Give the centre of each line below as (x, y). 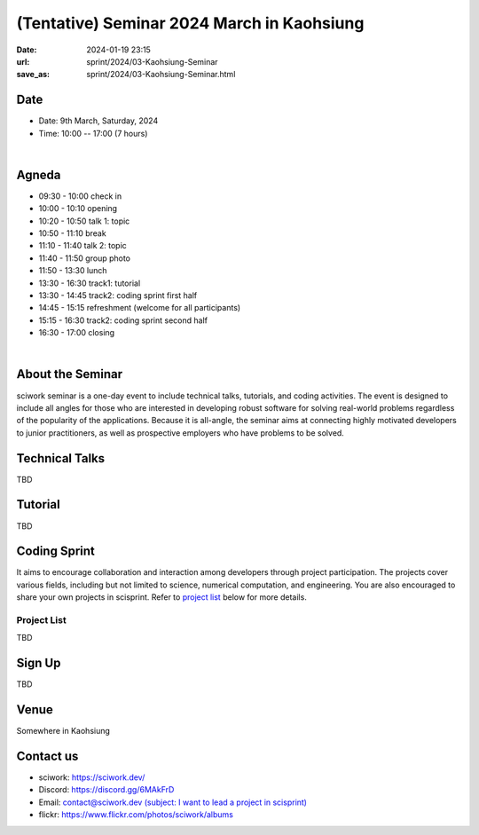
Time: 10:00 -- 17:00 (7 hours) (93, 133)
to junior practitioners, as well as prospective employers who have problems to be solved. (181, 433)
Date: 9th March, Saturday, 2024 (98, 121)
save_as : (33, 75)
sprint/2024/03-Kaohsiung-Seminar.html (161, 75)
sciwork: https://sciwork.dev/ (92, 777)
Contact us (47, 756)
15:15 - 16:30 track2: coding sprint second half (123, 320)
